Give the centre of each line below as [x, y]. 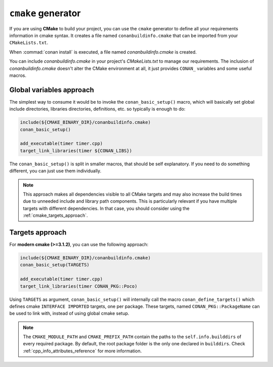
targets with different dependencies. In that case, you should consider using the [106, 208]
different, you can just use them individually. [55, 171]
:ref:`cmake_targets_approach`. [55, 215]
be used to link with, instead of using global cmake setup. [69, 313]
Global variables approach [52, 90]
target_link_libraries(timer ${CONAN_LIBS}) [76, 151]
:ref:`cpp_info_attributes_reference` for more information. [82, 351]
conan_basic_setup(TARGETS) [55, 265]
